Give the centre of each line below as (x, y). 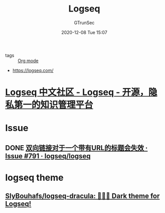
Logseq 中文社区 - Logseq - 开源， (77, 92)
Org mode (28, 60)
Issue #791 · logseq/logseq (48, 156)
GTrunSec (84, 23)
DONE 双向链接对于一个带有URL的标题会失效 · (76, 148)
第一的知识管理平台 (54, 105)
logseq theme (34, 178)
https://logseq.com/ (33, 70)
